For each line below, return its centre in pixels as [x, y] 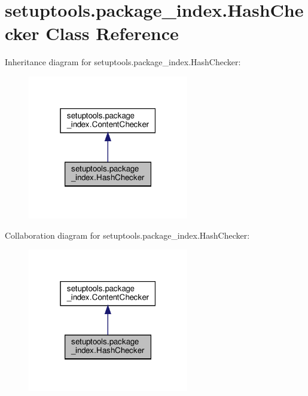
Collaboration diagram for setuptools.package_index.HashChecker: [127, 235]
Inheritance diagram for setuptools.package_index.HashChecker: [123, 62]
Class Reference [112, 33]
